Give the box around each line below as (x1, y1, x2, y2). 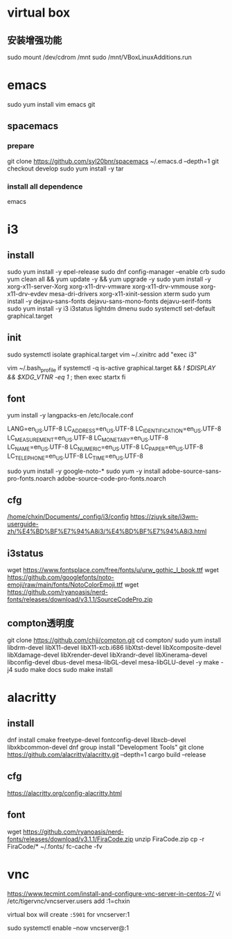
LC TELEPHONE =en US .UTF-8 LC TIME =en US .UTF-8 (7, 451, 144, 462)
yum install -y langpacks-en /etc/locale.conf (7, 411, 134, 420)
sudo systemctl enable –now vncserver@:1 (7, 924, 130, 932)
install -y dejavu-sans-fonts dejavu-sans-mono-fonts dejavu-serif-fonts (7, 297, 212, 305)
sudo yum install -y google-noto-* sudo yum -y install (7, 467, 161, 475)
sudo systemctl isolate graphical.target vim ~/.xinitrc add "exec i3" (7, 350, 197, 359)
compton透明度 (7, 617, 75, 629)
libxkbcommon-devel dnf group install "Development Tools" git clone (7, 743, 204, 751)
